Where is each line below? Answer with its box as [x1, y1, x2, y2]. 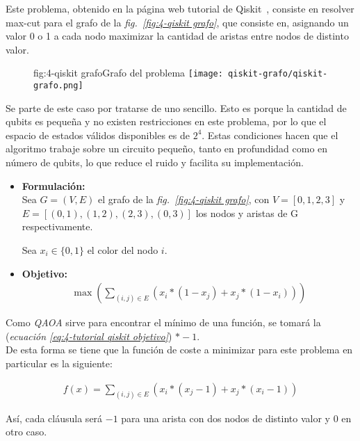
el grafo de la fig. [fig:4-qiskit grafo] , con [98, 192, 270, 207]
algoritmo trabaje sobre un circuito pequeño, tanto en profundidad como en [6, 141, 328, 156]
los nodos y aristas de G [195, 205, 299, 220]
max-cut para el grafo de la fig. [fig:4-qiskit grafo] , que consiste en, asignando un [6, 15, 349, 29]
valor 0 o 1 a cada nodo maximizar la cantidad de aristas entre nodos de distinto [6, 29, 349, 43]
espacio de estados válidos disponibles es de [6, 127, 190, 142]
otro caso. [6, 424, 47, 439]
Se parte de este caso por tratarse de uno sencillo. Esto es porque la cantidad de [6, 100, 347, 115]
